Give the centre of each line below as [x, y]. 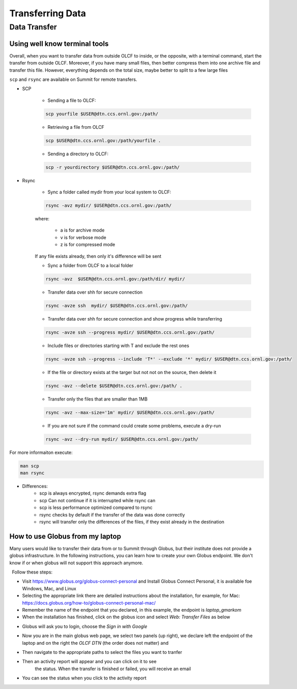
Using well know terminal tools [59, 44]
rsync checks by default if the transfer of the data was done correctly [112, 514]
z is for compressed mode [88, 245]
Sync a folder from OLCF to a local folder [91, 265]
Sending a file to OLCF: [72, 100]
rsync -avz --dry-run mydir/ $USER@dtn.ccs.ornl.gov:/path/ [122, 439]
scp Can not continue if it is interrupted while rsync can [97, 500]
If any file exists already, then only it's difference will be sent [98, 256]
